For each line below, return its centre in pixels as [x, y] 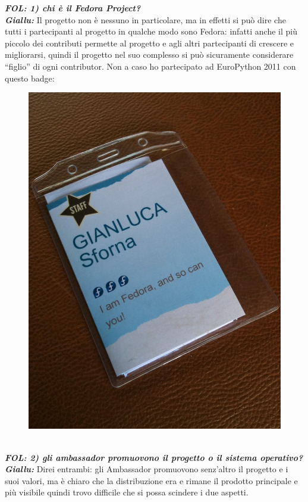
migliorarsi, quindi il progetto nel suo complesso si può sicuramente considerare [149, 54]
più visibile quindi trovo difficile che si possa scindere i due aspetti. [127, 492]
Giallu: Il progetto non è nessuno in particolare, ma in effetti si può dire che [145, 19]
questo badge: [30, 78]
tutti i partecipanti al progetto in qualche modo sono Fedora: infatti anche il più [151, 31]
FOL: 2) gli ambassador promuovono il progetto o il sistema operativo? [154, 457]
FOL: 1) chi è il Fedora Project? [73, 8]
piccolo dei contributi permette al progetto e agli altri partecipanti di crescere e [150, 43]
